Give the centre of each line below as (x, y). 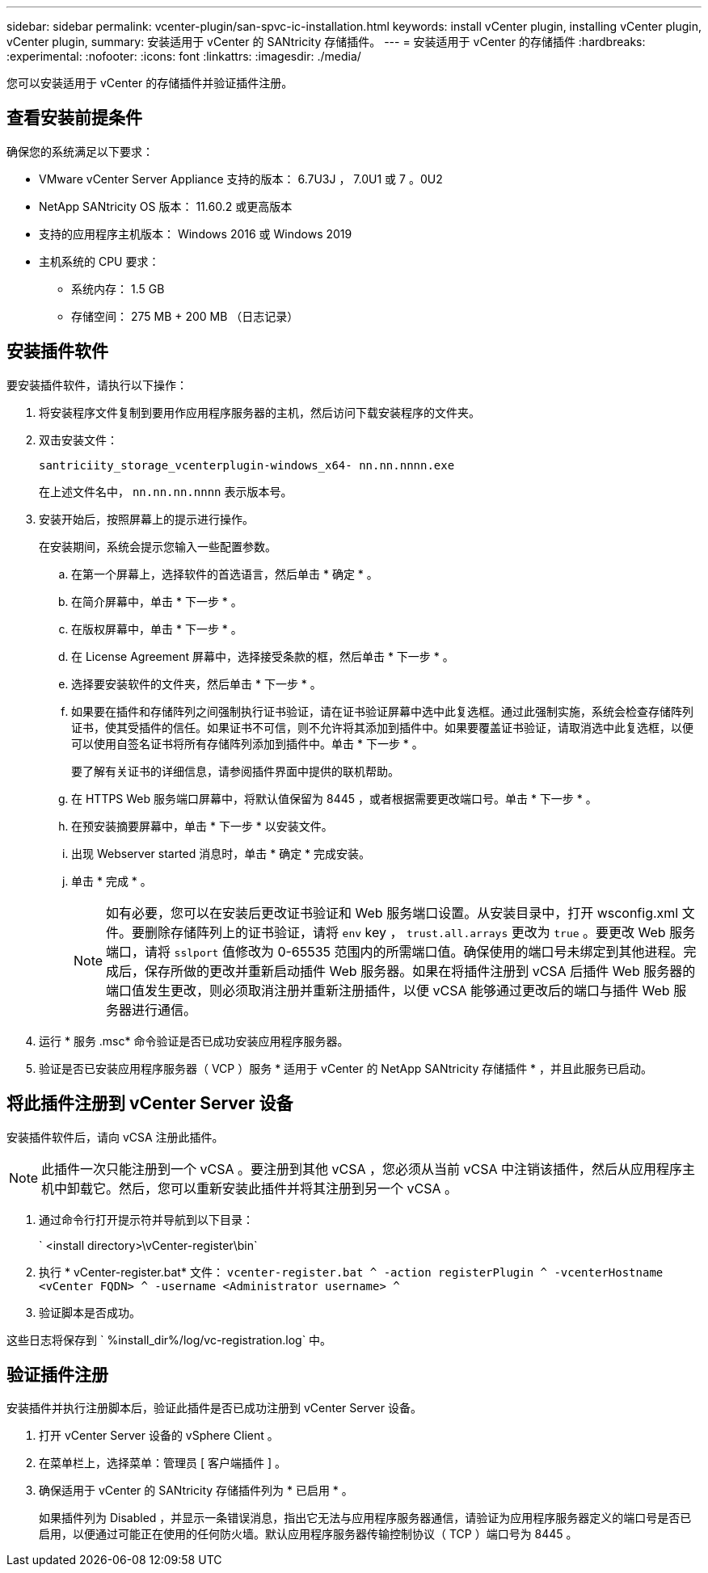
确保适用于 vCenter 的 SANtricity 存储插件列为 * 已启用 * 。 (196, 1491)
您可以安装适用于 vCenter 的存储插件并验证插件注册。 (150, 83)
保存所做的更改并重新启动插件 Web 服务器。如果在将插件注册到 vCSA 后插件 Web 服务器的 (420, 971)
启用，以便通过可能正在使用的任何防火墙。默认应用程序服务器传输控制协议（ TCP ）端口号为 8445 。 (308, 1534)
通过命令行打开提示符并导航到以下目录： (146, 1219)
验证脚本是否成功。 (90, 1312)
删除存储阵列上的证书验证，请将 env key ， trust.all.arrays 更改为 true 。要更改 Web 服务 (420, 932)
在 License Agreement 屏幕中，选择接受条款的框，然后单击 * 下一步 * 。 (263, 656)
